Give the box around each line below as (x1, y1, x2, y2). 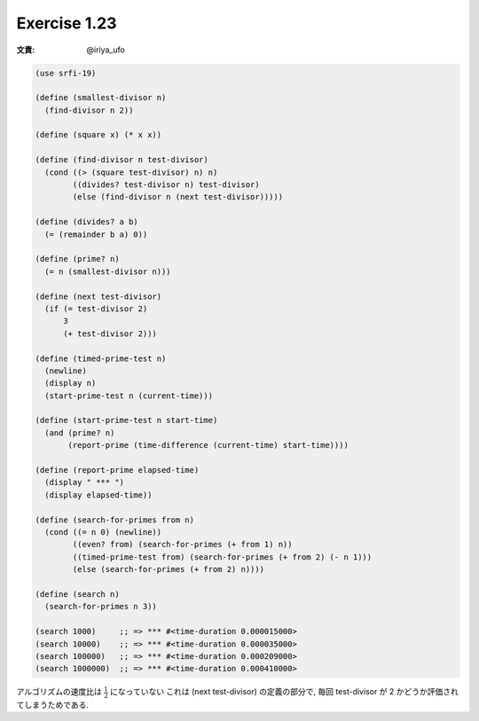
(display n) (44, 378, 97, 388)
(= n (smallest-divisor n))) (44, 266, 172, 277)
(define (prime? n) (35, 254, 120, 264)
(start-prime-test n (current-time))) (44, 390, 213, 401)
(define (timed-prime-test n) (35, 353, 167, 364)
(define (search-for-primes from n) (35, 514, 195, 525)
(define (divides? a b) (35, 217, 139, 227)
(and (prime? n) (44, 427, 115, 438)
